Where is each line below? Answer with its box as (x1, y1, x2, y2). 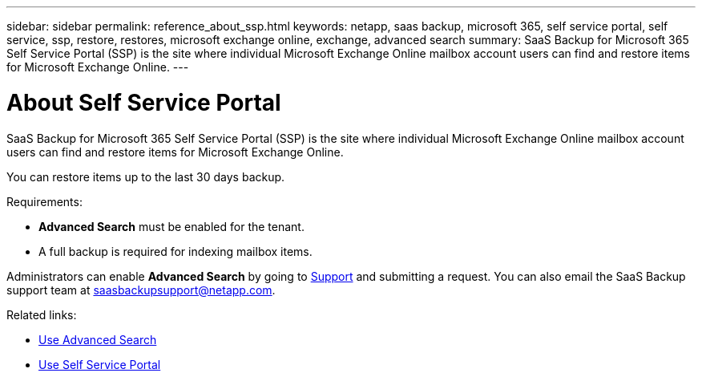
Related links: (6, 307, 77, 322)
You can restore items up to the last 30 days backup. (6, 169, 285, 184)
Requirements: (6, 194, 83, 209)
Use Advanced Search (38, 332, 157, 347)
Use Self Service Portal (38, 357, 161, 371)
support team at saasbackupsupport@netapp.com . (6, 282, 276, 297)
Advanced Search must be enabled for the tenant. (38, 219, 305, 233)
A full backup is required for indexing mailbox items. (38, 244, 313, 258)
